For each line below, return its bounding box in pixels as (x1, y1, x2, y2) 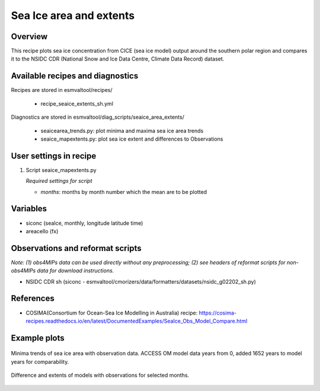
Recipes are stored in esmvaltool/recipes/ (11, 87, 113, 94)
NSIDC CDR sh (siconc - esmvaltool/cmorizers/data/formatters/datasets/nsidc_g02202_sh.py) (25, 278, 256, 285)
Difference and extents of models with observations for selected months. (11, 371, 190, 379)
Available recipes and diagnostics (11, 71, 139, 81)
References (11, 294, 55, 304)
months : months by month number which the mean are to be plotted (40, 188, 207, 195)
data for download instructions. (37, 267, 114, 274)
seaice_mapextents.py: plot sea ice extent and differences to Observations (40, 135, 223, 142)
